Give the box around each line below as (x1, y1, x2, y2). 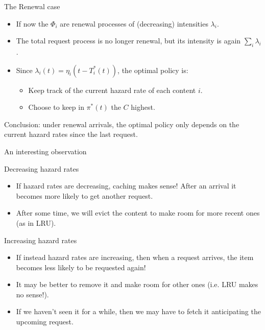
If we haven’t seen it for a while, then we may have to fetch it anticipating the (16, 306, 261, 317)
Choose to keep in (28, 102, 84, 112)
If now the (16, 18, 49, 29)
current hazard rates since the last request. (4, 129, 138, 139)
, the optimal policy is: (117, 64, 188, 75)
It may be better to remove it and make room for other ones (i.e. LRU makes (16, 279, 258, 290)
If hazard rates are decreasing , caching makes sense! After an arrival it (16, 180, 236, 191)
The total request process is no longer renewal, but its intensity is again (16, 35, 241, 46)
